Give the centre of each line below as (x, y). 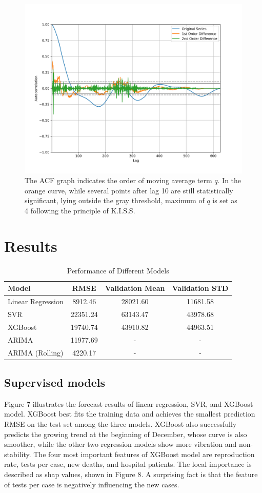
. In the (229, 180)
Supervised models (55, 382)
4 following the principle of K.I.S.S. (80, 210)
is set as (225, 200)
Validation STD (200, 288)
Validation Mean (135, 288)
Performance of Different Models (118, 270)
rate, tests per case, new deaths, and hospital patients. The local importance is (128, 464)
